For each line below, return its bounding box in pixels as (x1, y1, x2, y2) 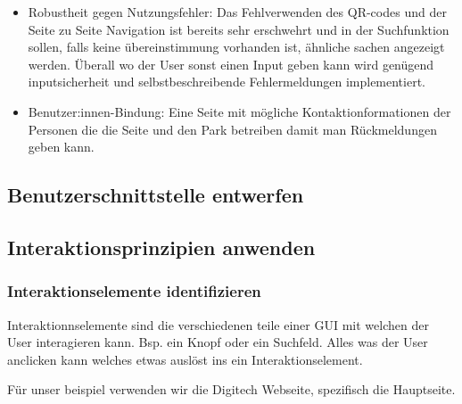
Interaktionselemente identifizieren (7, 280, 261, 302)
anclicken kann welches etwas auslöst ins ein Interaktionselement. (7, 350, 363, 368)
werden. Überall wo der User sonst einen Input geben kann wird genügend (28, 54, 434, 73)
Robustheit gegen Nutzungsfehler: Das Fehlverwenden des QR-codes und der (28, 3, 447, 21)
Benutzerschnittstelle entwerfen (7, 181, 304, 209)
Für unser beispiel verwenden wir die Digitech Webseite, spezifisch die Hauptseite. (7, 380, 456, 399)
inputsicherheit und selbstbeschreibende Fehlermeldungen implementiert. (28, 72, 425, 91)
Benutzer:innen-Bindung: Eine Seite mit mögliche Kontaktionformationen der (28, 102, 451, 120)
